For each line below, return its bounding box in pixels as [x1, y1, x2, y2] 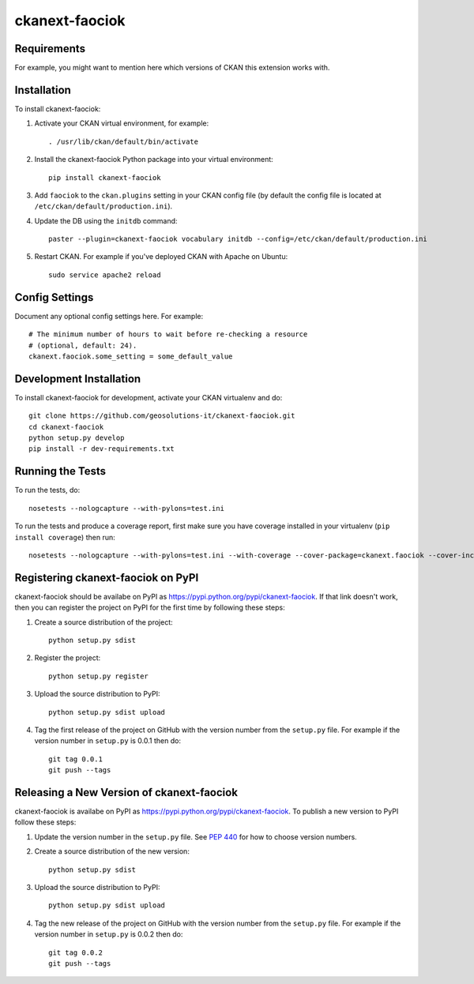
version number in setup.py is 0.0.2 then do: [34, 930, 183, 939]
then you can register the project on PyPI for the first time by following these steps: [14, 603, 285, 612]
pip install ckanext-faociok [48, 173, 161, 182]
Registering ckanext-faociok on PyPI [14, 571, 199, 584]
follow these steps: [14, 817, 77, 827]
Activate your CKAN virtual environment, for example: [34, 118, 209, 128]
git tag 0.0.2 [48, 948, 103, 957]
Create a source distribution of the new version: [34, 847, 190, 856]
